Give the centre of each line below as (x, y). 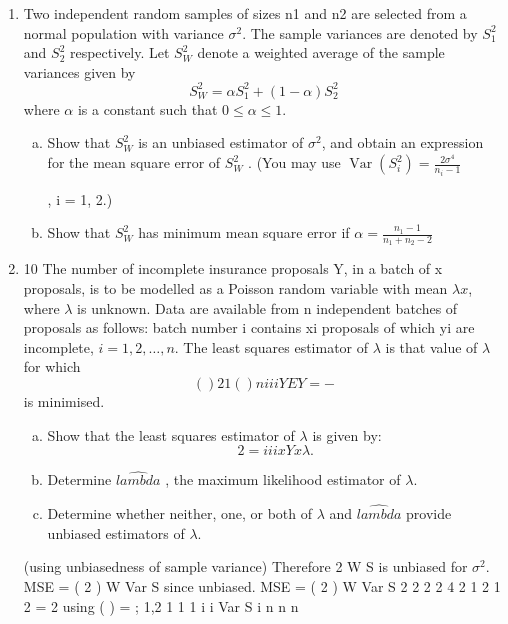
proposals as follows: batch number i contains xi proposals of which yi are (249, 327)
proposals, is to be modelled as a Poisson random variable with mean (235, 287)
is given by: (347, 434)
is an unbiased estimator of (221, 142)
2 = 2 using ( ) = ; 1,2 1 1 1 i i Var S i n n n (161, 605)
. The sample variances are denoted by (360, 32)
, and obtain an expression (402, 142)
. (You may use (294, 162)
